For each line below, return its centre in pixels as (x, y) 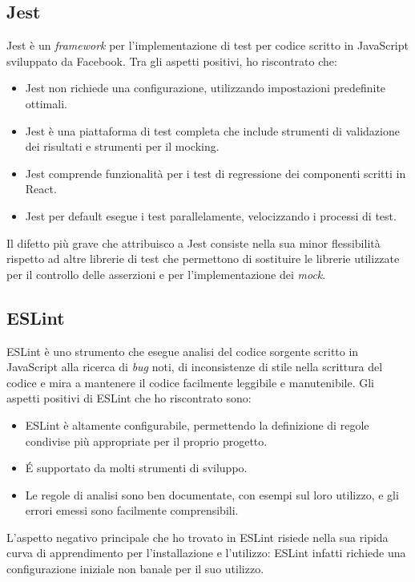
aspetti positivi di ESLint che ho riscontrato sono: (129, 398)
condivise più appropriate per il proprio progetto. (146, 441)
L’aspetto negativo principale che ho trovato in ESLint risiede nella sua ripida (197, 537)
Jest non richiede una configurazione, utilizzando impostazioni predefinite (205, 88)
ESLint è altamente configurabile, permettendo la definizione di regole (197, 424)
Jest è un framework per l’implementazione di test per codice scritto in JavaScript (207, 45)
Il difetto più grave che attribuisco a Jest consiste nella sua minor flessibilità (193, 242)
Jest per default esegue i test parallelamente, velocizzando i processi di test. (211, 215)
